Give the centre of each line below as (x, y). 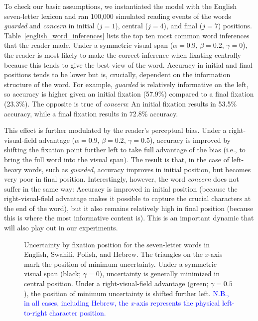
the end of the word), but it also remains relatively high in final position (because (129, 208)
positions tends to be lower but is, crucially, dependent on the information (117, 74)
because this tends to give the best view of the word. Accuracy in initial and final (128, 64)
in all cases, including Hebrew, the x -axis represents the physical (122, 303)
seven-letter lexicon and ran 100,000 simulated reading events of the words (118, 16)
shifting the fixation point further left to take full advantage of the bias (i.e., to (125, 150)
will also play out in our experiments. (61, 228)
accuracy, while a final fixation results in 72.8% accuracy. (91, 113)
